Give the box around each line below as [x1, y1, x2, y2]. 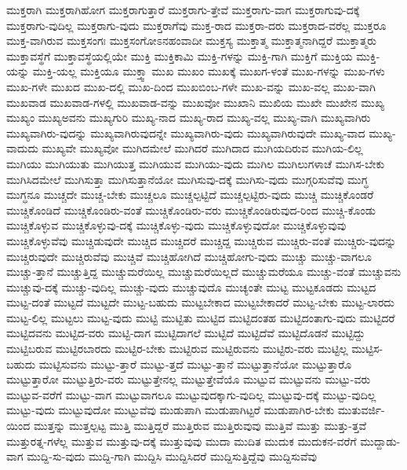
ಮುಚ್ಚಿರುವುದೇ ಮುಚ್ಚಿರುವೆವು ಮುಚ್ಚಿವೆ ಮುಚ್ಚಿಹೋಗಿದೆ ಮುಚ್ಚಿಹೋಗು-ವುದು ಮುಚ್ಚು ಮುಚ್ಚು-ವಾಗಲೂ [6, 248, 372, 264]
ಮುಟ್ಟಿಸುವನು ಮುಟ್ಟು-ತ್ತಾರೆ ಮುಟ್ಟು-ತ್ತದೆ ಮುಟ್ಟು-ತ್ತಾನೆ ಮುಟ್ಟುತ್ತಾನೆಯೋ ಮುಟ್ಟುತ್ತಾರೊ [38, 355, 352, 372]
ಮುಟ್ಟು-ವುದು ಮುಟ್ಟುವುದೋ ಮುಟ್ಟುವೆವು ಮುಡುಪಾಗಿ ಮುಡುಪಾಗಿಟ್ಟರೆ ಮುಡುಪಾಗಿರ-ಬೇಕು [6, 402, 335, 418]
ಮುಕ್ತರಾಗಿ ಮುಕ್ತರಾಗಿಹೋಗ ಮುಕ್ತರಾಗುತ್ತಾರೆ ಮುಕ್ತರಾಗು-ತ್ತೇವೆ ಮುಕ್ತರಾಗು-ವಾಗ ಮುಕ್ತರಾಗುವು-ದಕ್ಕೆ [6, 2, 360, 17]
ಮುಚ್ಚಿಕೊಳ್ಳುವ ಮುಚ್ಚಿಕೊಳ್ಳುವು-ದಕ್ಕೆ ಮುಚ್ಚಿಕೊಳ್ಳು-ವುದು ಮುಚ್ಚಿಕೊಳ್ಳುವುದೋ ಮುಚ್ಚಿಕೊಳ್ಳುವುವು [6, 217, 347, 233]
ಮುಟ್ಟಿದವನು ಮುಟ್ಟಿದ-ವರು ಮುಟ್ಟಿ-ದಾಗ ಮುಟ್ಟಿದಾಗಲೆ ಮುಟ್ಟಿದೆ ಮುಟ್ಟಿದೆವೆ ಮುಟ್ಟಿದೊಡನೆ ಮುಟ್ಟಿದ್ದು [6, 325, 365, 341]
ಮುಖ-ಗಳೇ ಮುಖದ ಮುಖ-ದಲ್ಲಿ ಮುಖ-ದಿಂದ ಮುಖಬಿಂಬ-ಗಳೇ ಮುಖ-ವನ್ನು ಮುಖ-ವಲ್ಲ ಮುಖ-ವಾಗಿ [6, 78, 376, 94]
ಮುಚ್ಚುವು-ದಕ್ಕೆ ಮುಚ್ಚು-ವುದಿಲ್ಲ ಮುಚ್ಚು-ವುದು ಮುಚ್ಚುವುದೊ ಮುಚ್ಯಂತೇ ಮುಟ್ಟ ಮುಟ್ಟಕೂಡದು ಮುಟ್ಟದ [6, 278, 376, 295]
